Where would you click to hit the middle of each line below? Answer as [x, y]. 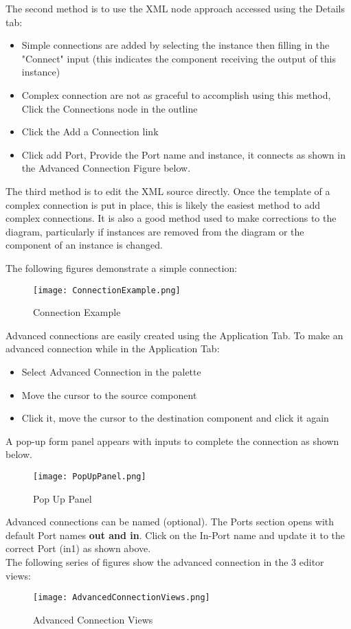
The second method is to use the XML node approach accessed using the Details [175, 8]
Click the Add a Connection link [90, 131]
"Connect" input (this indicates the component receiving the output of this [179, 58]
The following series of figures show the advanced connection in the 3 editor [165, 561]
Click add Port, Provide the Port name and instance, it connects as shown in [183, 154]
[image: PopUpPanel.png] [90, 476]
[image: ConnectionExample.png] [107, 290]
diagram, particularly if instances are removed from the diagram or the [155, 231]
